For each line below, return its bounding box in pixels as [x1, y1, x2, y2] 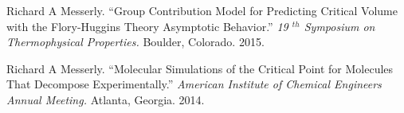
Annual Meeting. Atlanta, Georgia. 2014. [6, 91, 205, 107]
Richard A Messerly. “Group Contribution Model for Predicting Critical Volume [6, 2, 398, 18]
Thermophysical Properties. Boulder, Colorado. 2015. [6, 33, 265, 50]
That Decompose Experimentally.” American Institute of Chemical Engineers [6, 76, 382, 92]
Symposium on [304, 18, 375, 34]
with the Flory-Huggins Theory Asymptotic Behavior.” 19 [6, 18, 288, 34]
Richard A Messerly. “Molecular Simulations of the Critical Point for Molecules [6, 60, 394, 76]
